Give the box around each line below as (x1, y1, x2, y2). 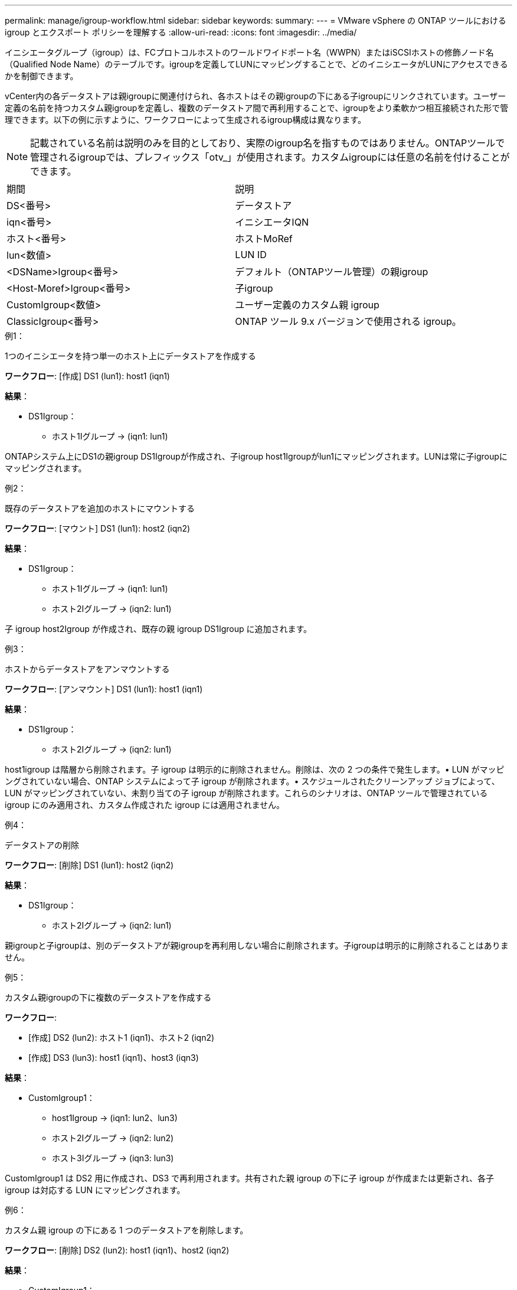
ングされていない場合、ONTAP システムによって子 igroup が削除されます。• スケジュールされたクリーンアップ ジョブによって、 (5, 776, 500, 786)
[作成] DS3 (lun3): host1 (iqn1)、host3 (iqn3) (28, 1053, 199, 1063)
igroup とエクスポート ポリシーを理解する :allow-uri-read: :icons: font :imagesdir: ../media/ (5, 27, 357, 37)
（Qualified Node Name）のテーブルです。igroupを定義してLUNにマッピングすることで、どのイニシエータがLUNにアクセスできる (5, 59, 508, 69)
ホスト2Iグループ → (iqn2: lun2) (52, 1133, 174, 1143)
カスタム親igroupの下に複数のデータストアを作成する (5, 992, 212, 1002)
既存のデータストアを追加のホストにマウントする (5, 503, 195, 513)
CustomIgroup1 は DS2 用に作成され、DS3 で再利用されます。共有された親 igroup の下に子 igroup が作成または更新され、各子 (5, 1173, 495, 1183)
